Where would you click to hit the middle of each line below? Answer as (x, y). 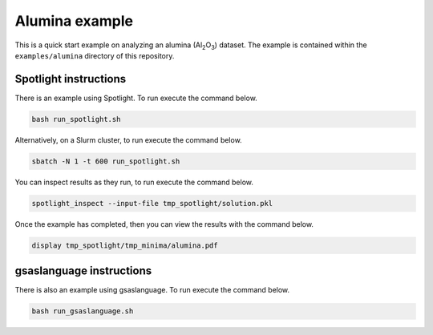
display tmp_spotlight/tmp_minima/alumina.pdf (125, 245)
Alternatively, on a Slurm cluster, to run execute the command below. (128, 139)
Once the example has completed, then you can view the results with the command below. (164, 224)
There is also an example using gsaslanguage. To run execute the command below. (152, 290)
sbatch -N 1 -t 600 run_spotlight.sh (106, 161)
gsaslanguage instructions (83, 271)
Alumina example (74, 21)
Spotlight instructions (71, 79)
